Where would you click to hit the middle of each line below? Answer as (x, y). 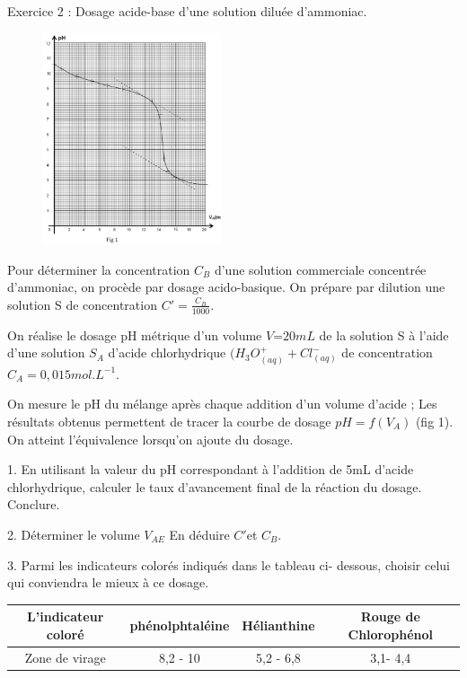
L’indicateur (66, 616)
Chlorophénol (391, 634)
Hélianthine (278, 625)
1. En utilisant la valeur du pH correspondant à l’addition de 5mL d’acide (211, 469)
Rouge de (390, 616)
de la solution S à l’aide (384, 335)
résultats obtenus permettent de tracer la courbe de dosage (169, 421)
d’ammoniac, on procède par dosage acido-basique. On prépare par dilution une (226, 287)
